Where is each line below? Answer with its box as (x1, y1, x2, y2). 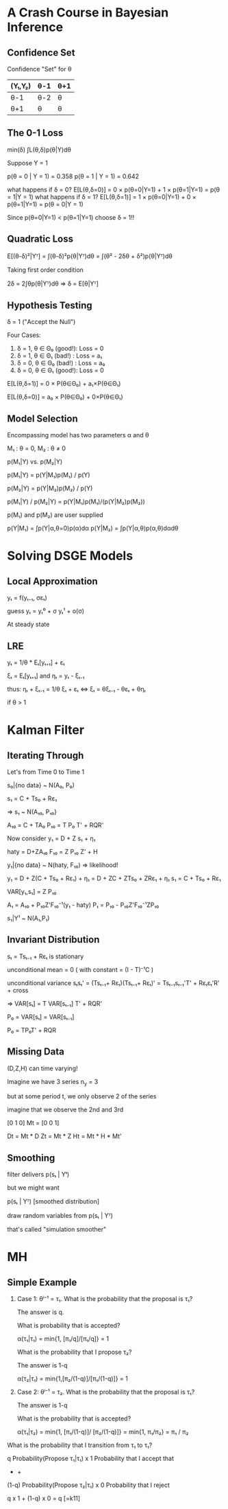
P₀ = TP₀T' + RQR (7, 1026, 57, 1034)
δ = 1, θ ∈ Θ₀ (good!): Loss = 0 (16, 345, 104, 353)
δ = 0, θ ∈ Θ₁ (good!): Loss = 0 (16, 366, 104, 375)
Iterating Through (7, 750, 84, 761)
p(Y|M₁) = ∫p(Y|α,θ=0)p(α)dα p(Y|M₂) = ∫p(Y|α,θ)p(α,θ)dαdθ (7, 524, 179, 533)
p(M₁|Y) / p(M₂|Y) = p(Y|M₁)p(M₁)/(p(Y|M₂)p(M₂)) (7, 498, 145, 506)
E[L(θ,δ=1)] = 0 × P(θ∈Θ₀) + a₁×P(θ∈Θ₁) (7, 380, 121, 388)
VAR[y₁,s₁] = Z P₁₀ (7, 888, 57, 896)
